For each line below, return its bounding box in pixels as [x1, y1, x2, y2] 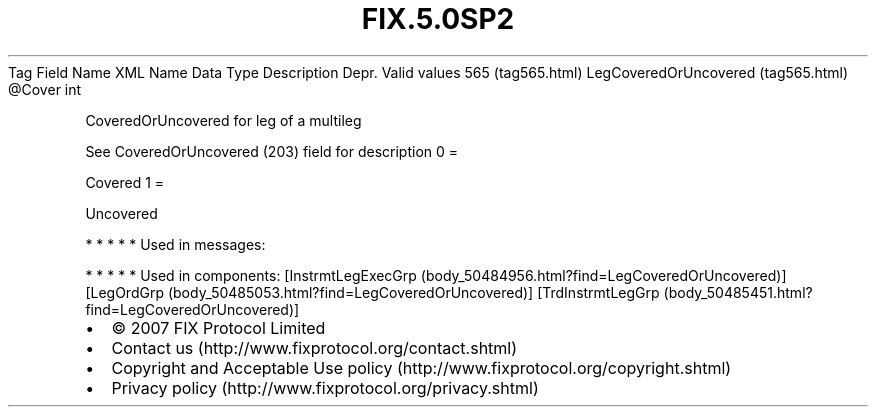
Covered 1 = [85, 173, 165, 191]
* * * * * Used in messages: [85, 235, 266, 253]
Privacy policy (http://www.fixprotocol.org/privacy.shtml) [111, 377, 539, 398]
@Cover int [8, 80, 82, 98]
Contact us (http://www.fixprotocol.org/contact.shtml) [111, 337, 518, 358]
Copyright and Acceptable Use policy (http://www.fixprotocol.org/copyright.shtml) [111, 357, 732, 378]
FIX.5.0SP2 [361, 2, 515, 36]
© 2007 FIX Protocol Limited [111, 317, 326, 338]
